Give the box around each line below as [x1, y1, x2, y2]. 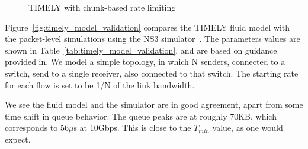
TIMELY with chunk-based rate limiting [28, 1, 176, 13]
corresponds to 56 [5, 121, 69, 134]
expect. [5, 133, 31, 145]
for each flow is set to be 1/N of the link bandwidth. [5, 78, 195, 91]
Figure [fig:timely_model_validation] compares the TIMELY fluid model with [5, 21, 290, 33]
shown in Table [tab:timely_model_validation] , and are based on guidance [5, 44, 277, 56]
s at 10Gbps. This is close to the [73, 121, 191, 134]
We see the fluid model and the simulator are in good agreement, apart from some [5, 98, 303, 111]
